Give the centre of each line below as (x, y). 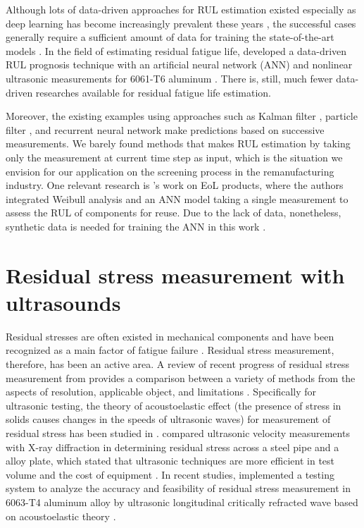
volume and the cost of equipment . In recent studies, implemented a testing (170, 474)
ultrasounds (63, 302)
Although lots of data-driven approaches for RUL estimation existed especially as (181, 9)
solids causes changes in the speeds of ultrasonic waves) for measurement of (168, 419)
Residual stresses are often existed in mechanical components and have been (170, 336)
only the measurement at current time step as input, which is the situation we (174, 157)
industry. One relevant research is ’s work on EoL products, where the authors (175, 185)
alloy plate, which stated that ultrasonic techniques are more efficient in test (170, 461)
